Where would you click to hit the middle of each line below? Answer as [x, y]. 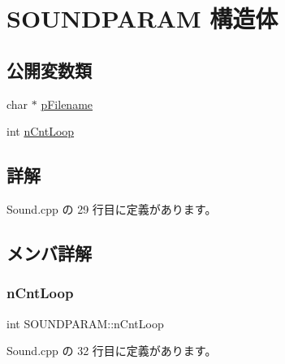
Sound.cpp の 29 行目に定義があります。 [112, 208]
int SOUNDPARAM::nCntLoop [85, 323]
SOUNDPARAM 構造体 [142, 18]
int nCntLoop [41, 131]
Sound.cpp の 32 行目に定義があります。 [112, 351]
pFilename [67, 104]
